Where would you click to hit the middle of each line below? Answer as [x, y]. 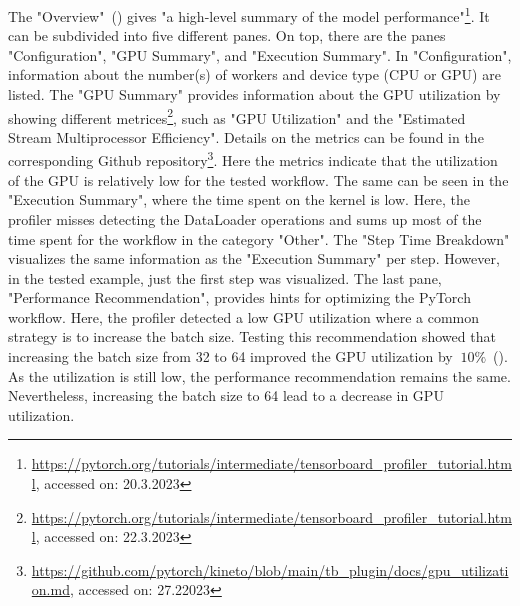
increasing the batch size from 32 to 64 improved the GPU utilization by [230, 356]
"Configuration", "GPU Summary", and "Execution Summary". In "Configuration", [260, 54]
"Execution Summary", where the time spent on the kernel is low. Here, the [239, 199]
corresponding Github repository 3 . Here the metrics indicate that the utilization [253, 159]
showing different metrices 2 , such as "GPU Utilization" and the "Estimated [237, 116]
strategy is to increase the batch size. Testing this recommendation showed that [252, 336]
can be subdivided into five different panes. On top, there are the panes [227, 35]
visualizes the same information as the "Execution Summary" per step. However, [254, 258]
